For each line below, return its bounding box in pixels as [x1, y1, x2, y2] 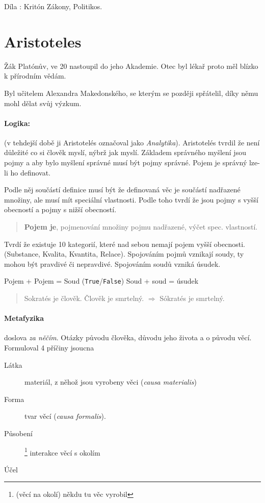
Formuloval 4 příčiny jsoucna [4, 342, 94, 353]
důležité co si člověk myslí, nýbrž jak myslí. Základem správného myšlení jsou [4, 147, 246, 158]
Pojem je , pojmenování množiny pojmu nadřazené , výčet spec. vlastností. [24, 221, 258, 232]
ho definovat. [10, 167, 51, 178]
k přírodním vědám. [4, 70, 66, 81]
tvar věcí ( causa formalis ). [24, 411, 106, 421]
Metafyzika [4, 313, 44, 323]
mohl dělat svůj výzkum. [4, 97, 82, 108]
